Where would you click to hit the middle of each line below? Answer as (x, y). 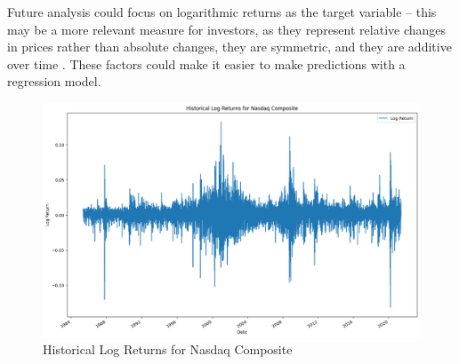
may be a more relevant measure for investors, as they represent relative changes (227, 29)
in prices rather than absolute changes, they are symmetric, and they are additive (229, 47)
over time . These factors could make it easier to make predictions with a (206, 63)
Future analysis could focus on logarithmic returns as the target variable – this (222, 12)
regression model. (54, 81)
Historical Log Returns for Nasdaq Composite (168, 349)
